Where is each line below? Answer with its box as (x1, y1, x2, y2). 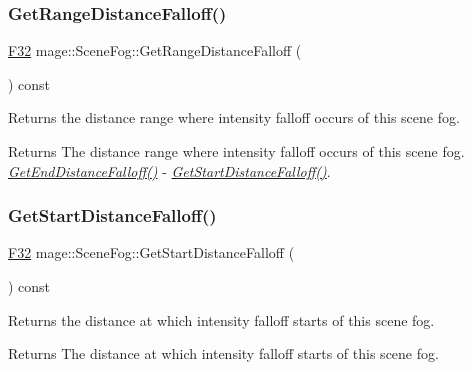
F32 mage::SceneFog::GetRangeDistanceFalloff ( (8, 40, 302, 61)
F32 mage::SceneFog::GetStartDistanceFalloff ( (8, 242, 295, 263)
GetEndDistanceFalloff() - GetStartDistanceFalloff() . (8, 160, 331, 181)
